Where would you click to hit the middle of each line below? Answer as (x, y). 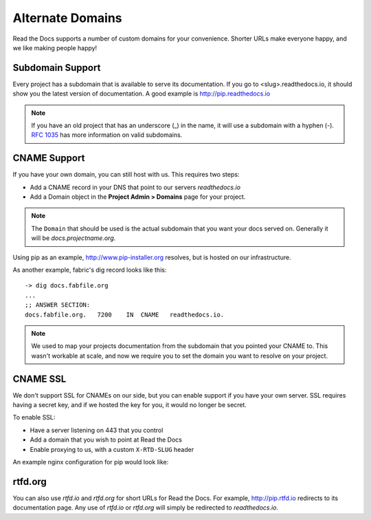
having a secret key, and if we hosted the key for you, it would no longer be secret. (130, 405)
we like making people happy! (55, 47)
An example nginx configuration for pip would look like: (91, 462)
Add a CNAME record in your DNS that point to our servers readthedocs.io (135, 187)
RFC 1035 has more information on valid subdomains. (107, 135)
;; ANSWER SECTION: (58, 305)
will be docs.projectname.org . (74, 238)
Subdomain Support (57, 68)
